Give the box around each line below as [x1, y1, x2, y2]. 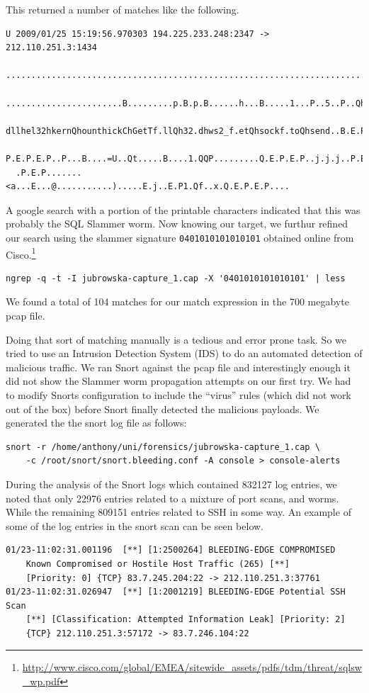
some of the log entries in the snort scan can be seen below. [6, 518, 264, 533]
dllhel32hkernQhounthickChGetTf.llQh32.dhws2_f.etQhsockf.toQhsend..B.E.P [6, 125, 366, 136]
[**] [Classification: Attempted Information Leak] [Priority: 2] [25, 614, 346, 625]
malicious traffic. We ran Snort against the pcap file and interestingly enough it [6, 359, 351, 374]
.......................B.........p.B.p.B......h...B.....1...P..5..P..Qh [6, 98, 366, 108]
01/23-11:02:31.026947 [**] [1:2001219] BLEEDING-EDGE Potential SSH [6, 587, 346, 597]
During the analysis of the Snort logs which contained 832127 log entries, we [6, 476, 337, 491]
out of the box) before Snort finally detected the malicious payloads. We [6, 401, 319, 416]
